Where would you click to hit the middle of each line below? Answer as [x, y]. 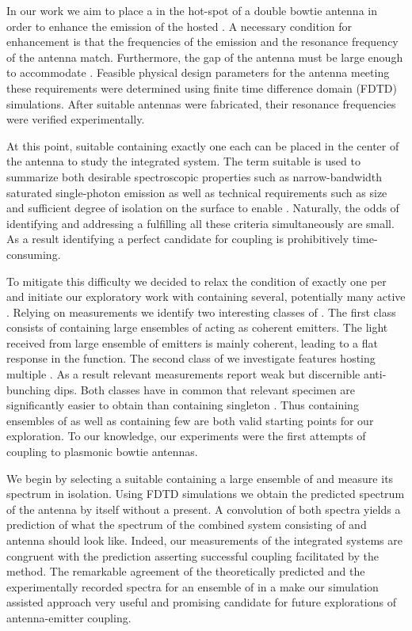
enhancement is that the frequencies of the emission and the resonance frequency [202, 42]
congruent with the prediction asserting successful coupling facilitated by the [193, 555]
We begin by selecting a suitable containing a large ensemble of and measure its [200, 478]
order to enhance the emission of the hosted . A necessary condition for [179, 26]
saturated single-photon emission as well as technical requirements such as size [197, 192]
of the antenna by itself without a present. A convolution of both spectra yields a [204, 509]
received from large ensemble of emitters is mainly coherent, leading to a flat [192, 342]
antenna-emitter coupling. [69, 617]
